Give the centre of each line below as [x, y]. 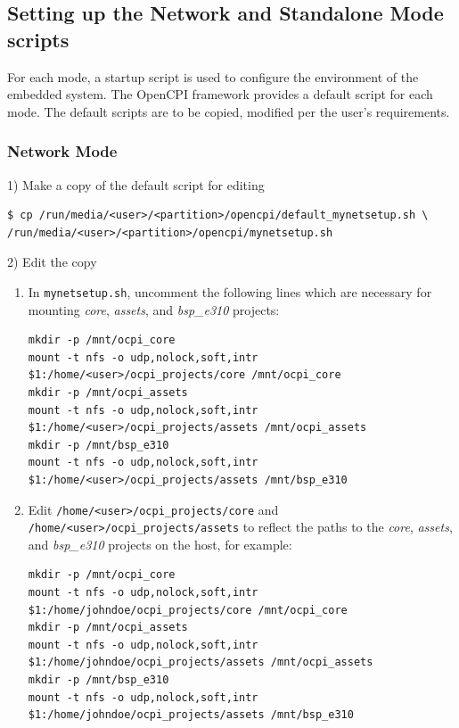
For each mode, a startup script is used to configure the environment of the [213, 76]
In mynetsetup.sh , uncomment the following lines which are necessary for [230, 291]
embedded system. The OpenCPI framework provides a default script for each [220, 94]
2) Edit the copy [52, 262]
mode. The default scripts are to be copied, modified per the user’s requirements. [229, 111]
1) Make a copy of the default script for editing [136, 184]
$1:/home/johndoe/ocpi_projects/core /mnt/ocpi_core [188, 610]
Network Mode [62, 151]
